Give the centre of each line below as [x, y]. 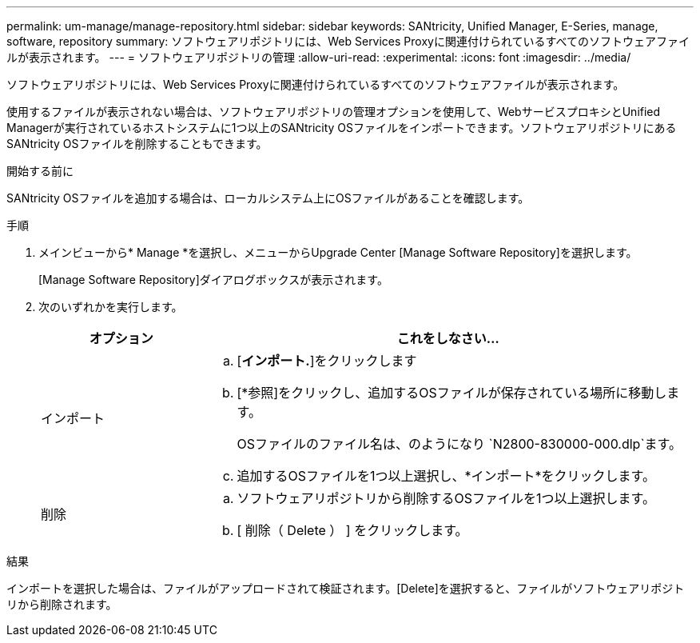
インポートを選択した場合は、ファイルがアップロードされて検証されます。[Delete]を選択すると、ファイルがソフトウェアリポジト [346, 588]
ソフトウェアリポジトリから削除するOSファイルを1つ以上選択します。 [446, 498]
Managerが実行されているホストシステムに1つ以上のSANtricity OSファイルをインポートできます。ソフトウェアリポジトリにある [342, 128]
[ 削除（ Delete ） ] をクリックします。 [352, 530]
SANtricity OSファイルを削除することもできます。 [137, 144]
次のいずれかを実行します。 [111, 307]
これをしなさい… [448, 338]
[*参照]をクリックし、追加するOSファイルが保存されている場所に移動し [452, 393]
